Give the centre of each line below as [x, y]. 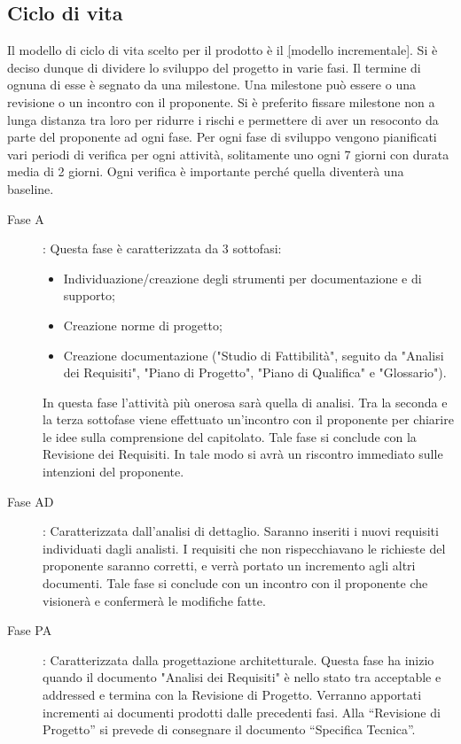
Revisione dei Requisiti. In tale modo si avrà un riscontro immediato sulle [243, 454]
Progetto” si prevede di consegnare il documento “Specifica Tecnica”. [229, 729]
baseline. [31, 188]
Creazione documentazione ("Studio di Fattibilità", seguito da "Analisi [254, 355]
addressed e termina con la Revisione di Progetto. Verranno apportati [232, 695]
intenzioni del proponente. [113, 472]
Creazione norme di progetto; [143, 325]
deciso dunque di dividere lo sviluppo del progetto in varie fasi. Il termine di [214, 67]
